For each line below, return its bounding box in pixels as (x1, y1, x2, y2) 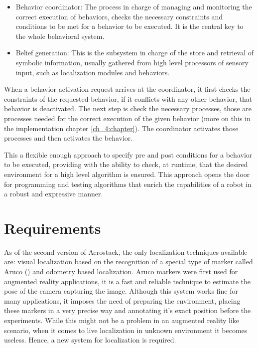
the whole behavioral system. (15, 30, 105, 41)
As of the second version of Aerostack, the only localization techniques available (4, 246, 248, 257)
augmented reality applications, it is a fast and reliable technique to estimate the (4, 276, 251, 286)
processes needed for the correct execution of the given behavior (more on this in (4, 113, 251, 123)
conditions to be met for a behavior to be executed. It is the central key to (15, 21, 244, 31)
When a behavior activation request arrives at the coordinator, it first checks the (4, 84, 251, 94)
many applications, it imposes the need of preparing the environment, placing (4, 295, 241, 306)
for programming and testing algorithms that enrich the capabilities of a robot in (4, 178, 252, 189)
